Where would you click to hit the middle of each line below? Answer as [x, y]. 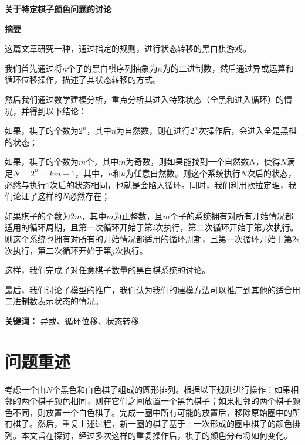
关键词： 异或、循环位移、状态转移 [72, 320]
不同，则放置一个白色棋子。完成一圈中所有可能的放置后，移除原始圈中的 [152, 412]
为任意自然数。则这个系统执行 [183, 173]
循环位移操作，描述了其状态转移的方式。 [83, 79]
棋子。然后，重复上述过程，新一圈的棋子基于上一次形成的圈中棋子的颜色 [152, 424]
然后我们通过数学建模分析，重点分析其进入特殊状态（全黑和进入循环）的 [144, 99]
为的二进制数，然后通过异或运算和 [228, 68]
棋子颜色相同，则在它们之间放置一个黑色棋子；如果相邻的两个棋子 [165, 401]
